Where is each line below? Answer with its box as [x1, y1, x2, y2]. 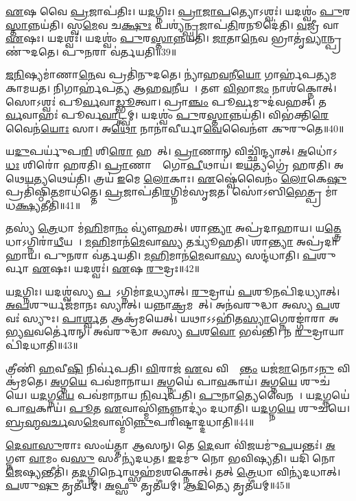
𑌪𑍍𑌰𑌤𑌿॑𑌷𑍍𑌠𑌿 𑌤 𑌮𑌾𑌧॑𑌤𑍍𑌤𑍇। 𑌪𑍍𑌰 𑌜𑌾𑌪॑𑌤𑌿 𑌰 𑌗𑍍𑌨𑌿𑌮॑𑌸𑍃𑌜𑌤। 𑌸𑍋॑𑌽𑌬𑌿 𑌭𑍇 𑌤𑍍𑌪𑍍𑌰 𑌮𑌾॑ [5, 184, 338, 199]
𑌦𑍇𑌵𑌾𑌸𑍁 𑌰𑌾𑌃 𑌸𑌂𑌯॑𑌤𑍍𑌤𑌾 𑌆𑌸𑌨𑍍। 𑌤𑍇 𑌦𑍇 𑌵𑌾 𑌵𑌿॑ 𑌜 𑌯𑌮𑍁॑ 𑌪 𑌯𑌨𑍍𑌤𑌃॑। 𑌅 [5, 437, 335, 452]
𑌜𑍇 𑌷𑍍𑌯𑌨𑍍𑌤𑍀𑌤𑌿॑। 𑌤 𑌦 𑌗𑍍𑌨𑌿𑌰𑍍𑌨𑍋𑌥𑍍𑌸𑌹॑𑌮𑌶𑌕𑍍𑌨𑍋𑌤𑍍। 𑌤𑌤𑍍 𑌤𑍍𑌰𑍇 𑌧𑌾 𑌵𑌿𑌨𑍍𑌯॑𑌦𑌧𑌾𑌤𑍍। [5, 464, 341, 478]
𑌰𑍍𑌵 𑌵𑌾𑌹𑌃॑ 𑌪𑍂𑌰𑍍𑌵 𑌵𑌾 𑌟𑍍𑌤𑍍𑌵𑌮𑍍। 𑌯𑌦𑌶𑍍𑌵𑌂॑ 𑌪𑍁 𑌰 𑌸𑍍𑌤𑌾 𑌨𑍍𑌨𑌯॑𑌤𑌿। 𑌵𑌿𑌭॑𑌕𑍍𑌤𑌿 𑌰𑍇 [5, 108, 329, 122]
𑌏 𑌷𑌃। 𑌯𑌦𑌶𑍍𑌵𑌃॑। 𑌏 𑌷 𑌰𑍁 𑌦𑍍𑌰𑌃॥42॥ [32, 261, 200, 276]
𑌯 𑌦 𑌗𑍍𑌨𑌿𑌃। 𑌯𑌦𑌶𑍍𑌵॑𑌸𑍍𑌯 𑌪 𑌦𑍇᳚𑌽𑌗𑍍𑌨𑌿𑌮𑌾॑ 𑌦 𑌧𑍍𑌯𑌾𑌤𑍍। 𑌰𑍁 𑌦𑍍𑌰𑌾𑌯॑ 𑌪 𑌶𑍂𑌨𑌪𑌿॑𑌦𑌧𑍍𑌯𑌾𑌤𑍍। [5, 284, 340, 298]
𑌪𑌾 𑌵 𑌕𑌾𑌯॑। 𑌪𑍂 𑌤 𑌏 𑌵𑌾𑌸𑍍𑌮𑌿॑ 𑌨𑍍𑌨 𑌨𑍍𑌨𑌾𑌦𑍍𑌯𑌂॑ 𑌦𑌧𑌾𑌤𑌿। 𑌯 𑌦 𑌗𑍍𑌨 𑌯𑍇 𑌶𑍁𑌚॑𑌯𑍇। [5, 401, 350, 415]
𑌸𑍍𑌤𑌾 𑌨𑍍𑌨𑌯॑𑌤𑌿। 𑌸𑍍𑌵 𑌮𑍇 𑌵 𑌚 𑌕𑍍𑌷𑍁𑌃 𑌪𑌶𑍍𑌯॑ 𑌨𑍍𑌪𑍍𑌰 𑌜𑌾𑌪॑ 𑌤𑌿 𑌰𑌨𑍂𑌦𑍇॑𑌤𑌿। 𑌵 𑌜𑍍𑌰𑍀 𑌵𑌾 [5, 17, 340, 32]
